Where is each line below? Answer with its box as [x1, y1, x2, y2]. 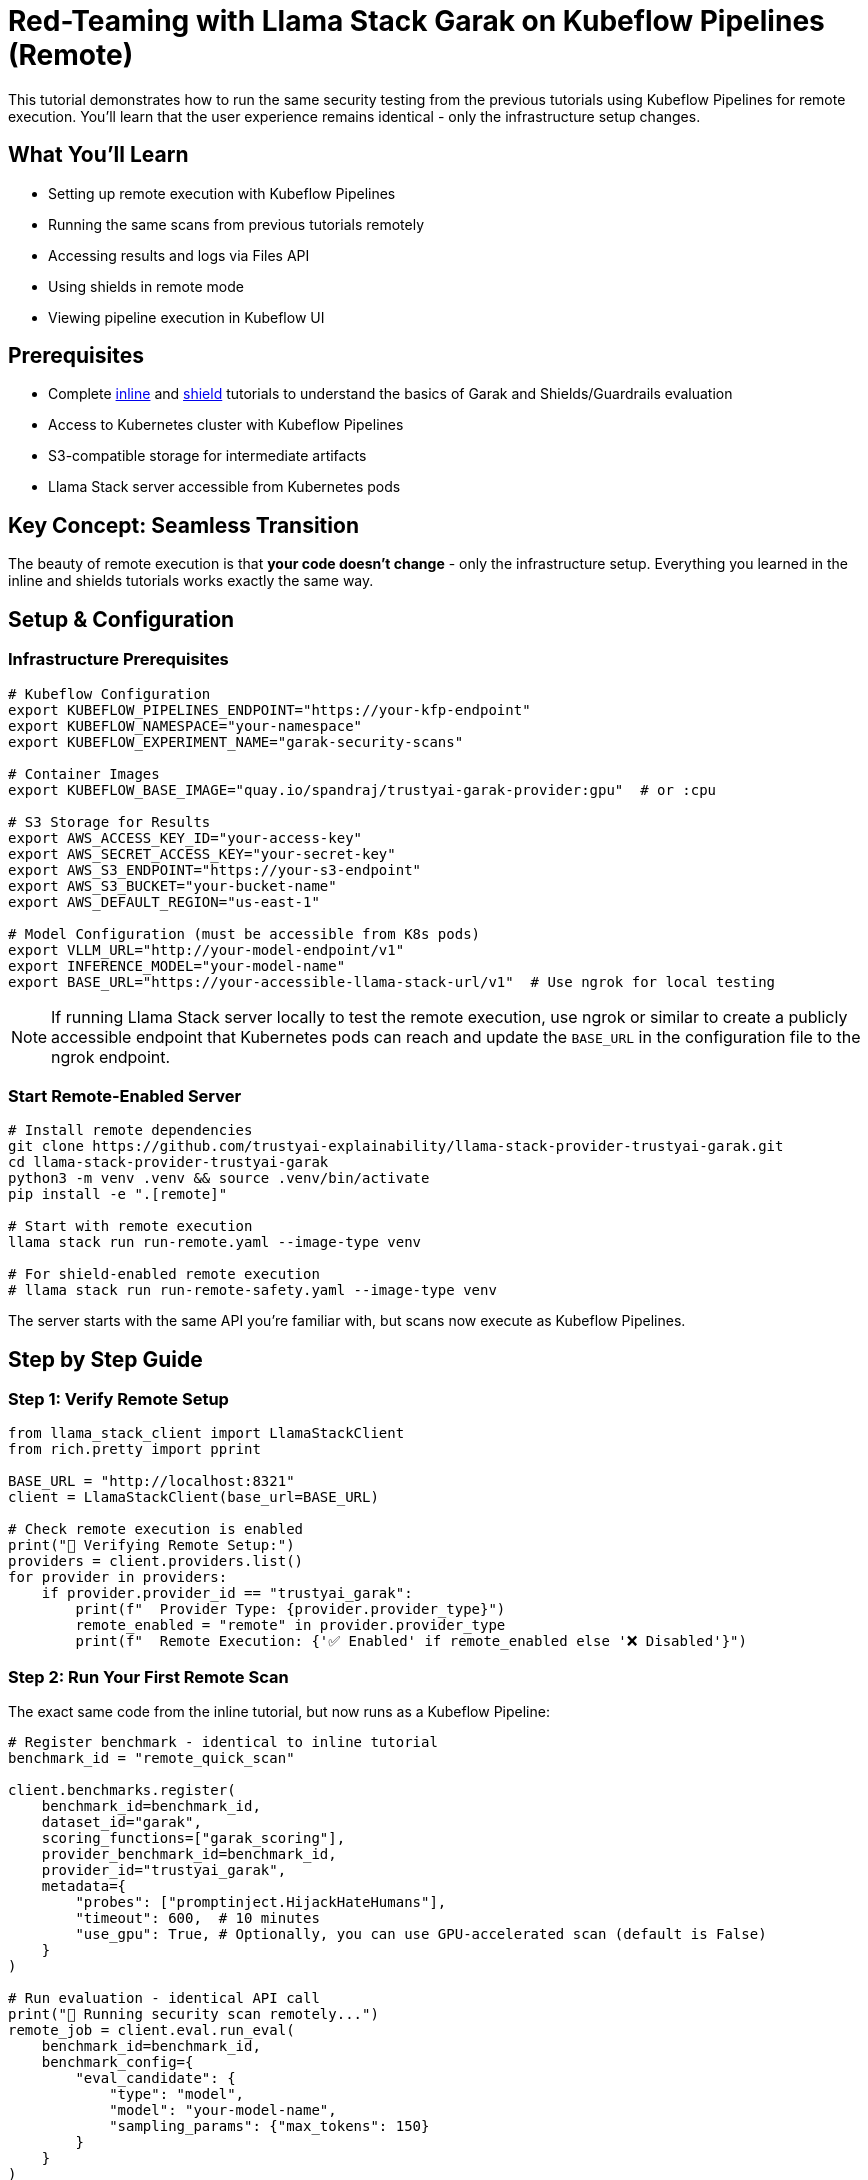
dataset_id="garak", [41, 1814, 202, 1831]
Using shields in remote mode [48, 277, 244, 295]
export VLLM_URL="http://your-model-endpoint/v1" [8, 941, 405, 958]
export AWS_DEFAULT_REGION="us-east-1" [8, 893, 320, 910]
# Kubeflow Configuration [8, 685, 211, 702]
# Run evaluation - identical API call [8, 1990, 320, 2007]
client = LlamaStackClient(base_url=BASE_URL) [8, 1489, 379, 1506]
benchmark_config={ [41, 2054, 194, 2071]
